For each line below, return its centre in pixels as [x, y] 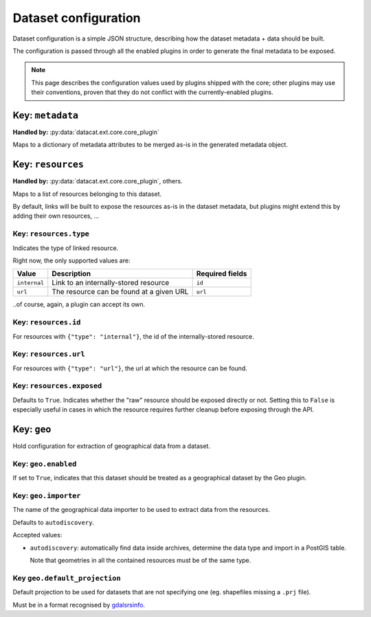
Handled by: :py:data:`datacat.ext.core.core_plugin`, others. [98, 181]
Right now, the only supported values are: [71, 260]
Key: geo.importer [47, 496]
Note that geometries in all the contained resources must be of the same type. [140, 560]
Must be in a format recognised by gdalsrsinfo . [79, 605]
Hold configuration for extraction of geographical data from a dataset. [112, 446]
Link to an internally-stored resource [111, 283]
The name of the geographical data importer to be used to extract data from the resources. [142, 510]
